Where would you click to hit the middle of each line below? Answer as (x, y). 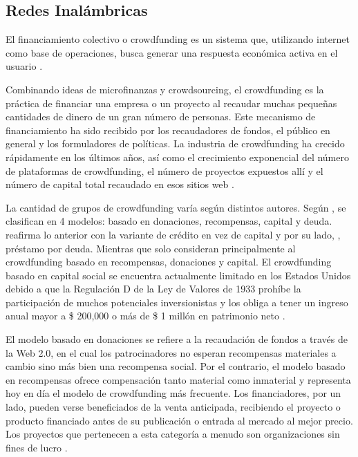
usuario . (24, 66)
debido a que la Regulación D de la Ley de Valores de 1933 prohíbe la (153, 289)
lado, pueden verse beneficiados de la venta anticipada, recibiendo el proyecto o (173, 407)
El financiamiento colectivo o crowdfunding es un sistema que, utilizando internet (178, 39)
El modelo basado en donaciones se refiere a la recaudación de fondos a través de (177, 339)
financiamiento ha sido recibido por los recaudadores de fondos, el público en (168, 130)
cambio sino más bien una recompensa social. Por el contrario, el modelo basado (176, 366)
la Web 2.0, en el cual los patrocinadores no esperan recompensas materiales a (171, 352)
